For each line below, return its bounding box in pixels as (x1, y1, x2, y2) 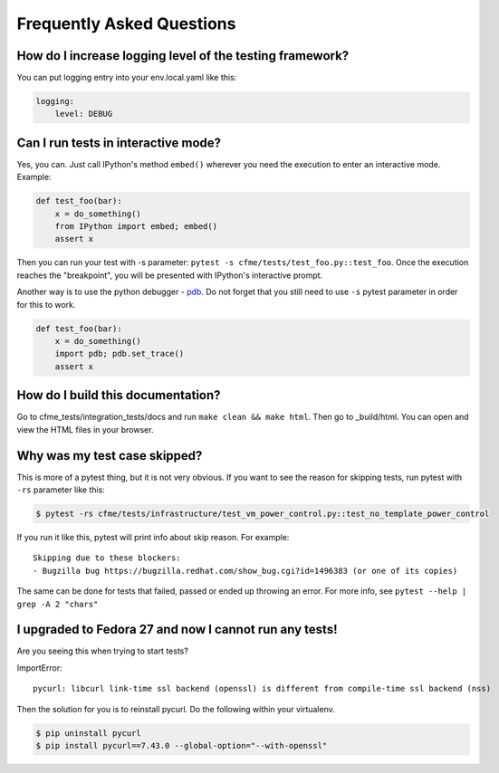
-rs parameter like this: (16, 484, 106, 495)
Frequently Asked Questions (16, 14, 236, 33)
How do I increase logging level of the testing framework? (16, 48, 350, 63)
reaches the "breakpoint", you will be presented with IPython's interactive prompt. (16, 270, 323, 281)
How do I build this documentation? (16, 387, 221, 403)
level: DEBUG (54, 109, 113, 119)
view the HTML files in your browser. (16, 424, 154, 434)
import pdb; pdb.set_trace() (54, 348, 185, 359)
